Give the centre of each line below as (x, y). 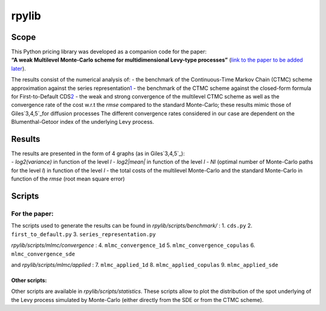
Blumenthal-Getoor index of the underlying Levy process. (82, 122)
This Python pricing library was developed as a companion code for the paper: (109, 52)
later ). (19, 68)
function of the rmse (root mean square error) (68, 179)
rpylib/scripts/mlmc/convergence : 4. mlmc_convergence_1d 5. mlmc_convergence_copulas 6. (133, 245)
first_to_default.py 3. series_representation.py (84, 234)
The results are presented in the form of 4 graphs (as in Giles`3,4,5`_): (98, 153)
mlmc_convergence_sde (43, 254)
